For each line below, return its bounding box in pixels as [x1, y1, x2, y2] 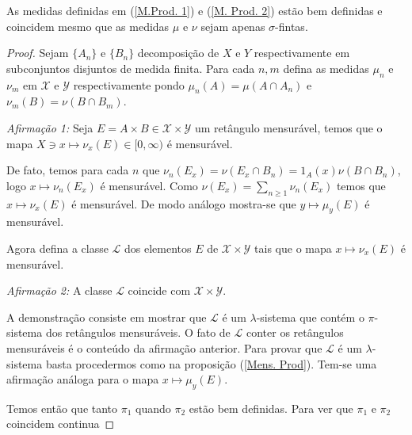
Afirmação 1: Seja [6, 119, 93, 135]
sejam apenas [200, 17, 265, 34]
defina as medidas [283, 59, 369, 76]
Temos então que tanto [6, 399, 118, 416]
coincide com [128, 282, 191, 299]
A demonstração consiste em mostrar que [6, 308, 207, 325]
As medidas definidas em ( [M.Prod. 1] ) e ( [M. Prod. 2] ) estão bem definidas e [6, 2, 383, 18]
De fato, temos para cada [6, 162, 129, 178]
